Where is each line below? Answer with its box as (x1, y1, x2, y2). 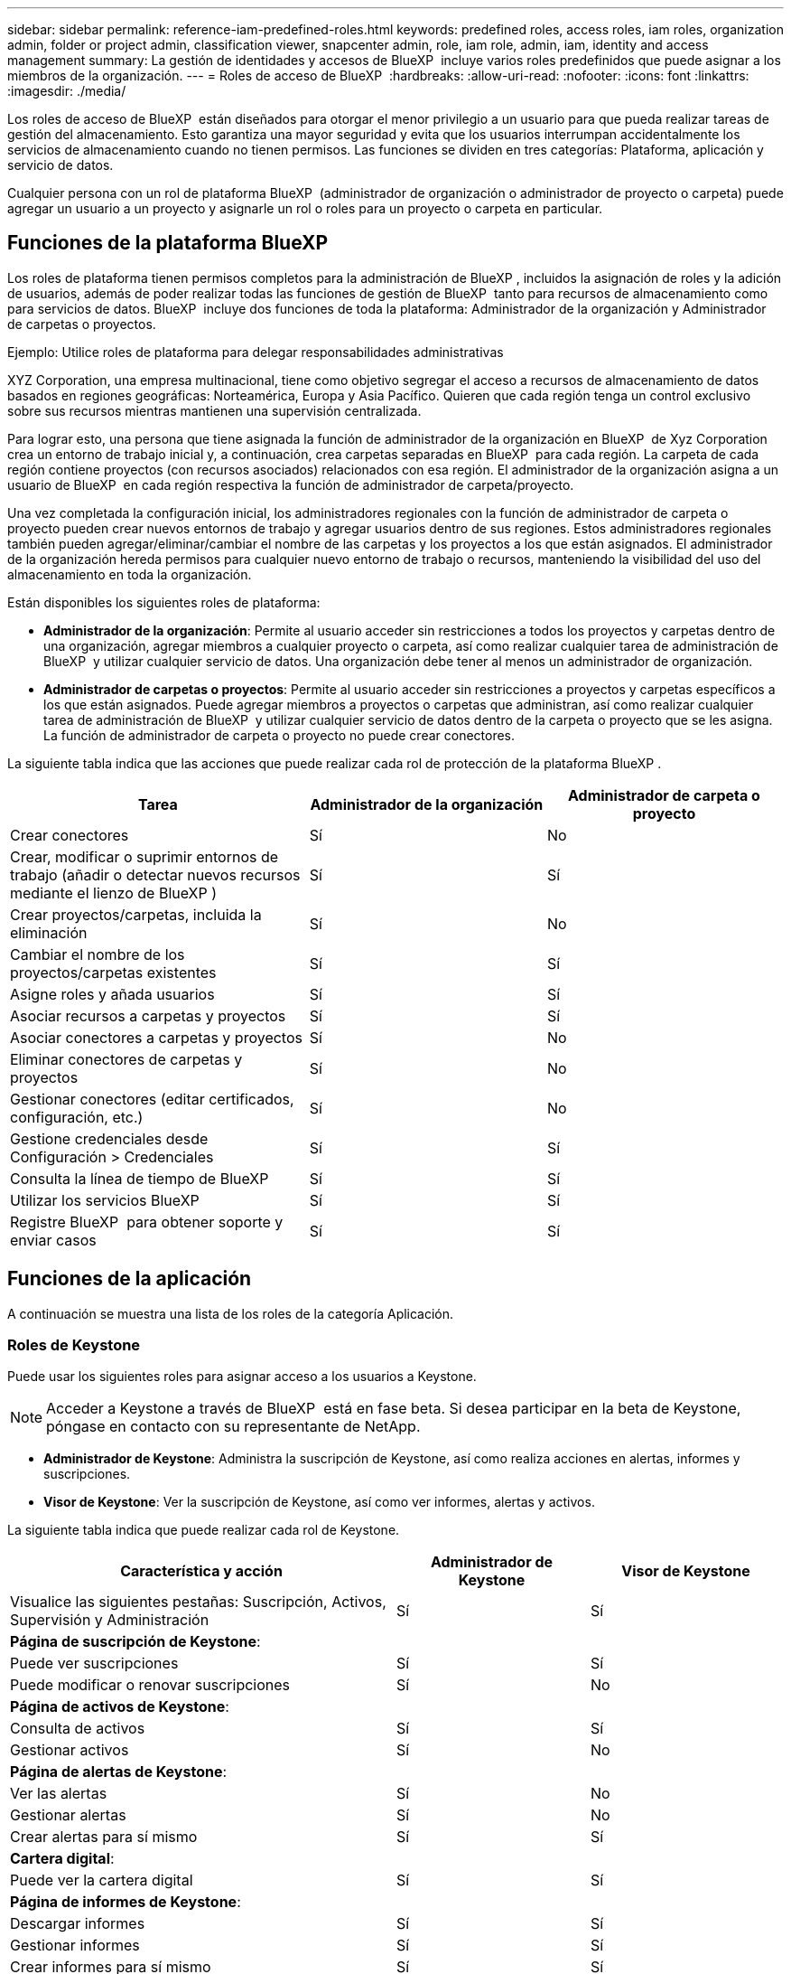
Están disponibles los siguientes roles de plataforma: (7, 594, 321, 610)
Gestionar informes (10, 1936, 140, 1955)
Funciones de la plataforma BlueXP (7, 231, 329, 255)
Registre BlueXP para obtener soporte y (10, 1212, 284, 1231)
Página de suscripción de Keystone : (10, 1632, 261, 1651)
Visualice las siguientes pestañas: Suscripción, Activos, (10, 1593, 386, 1612)
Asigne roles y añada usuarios (10, 984, 215, 1003)
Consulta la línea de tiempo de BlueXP (10, 1169, 269, 1188)
